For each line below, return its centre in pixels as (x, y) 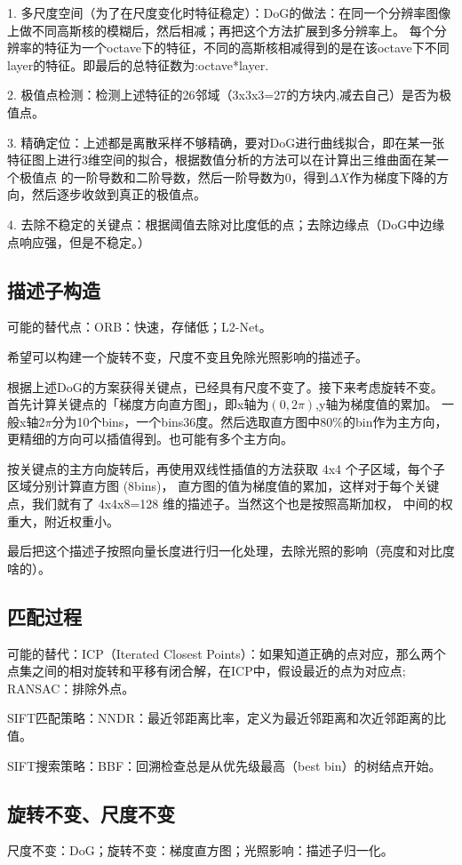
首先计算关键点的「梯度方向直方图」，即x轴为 (138, 404)
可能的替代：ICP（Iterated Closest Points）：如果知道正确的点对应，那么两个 (227, 653)
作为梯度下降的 (392, 176)
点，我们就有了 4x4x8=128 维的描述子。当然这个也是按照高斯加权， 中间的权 (230, 504)
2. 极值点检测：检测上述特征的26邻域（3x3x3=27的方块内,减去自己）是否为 (223, 95)
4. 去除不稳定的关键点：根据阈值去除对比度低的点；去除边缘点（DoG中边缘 (226, 224)
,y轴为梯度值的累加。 (377, 404)
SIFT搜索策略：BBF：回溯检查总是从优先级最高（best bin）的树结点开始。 (224, 765)
